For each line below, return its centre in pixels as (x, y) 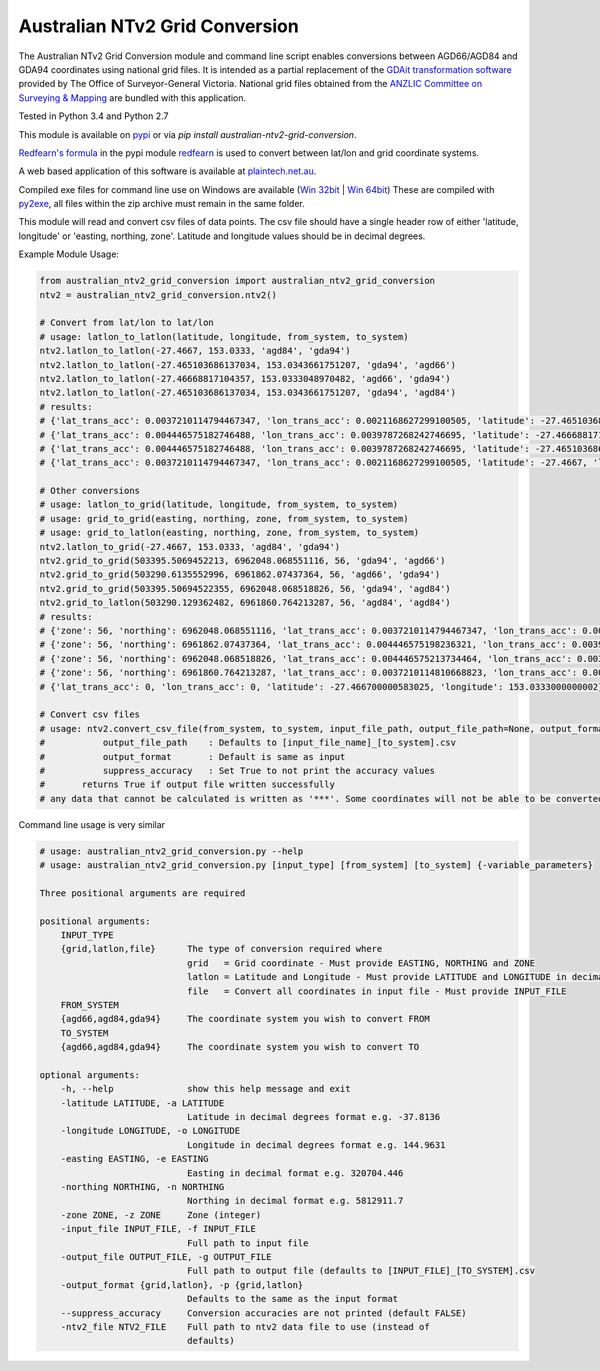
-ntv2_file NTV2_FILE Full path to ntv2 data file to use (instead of (245, 1326)
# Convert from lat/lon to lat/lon (126, 323)
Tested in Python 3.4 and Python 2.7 (93, 116)
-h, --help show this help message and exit (205, 1089)
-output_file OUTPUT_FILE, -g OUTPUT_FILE (166, 1256)
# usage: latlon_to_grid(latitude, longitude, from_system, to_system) (219, 504)
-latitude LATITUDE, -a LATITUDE (142, 1103)
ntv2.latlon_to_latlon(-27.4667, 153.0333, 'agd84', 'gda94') (195, 351)
